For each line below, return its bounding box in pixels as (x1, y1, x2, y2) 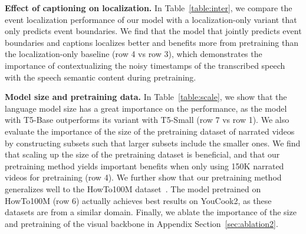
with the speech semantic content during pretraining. (5, 71, 196, 83)
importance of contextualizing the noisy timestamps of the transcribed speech (5, 59, 285, 71)
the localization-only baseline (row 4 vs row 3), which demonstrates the (5, 48, 262, 60)
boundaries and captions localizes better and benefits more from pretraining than (5, 36, 298, 48)
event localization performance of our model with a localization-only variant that (5, 13, 297, 25)
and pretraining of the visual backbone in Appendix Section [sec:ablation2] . (5, 217, 278, 229)
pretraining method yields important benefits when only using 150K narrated (5, 159, 284, 172)
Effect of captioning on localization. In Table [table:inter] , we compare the (5, 2, 292, 14)
